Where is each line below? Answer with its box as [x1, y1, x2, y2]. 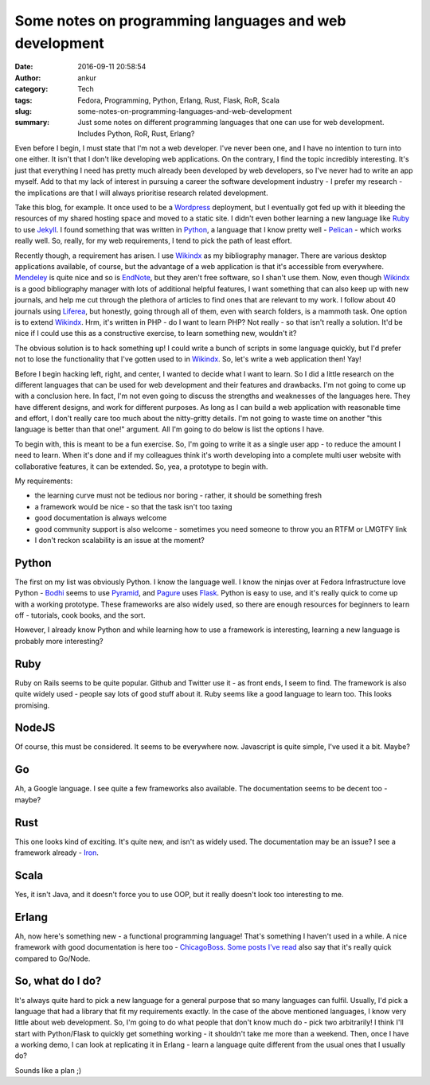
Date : [14, 62, 33, 72]
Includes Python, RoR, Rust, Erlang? [77, 128, 195, 139]
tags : [14, 96, 33, 105]
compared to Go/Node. [14, 954, 91, 963]
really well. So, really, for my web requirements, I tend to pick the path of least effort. [14, 236, 292, 246]
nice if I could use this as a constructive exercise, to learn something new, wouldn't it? [14, 329, 297, 338]
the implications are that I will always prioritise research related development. [14, 188, 268, 197]
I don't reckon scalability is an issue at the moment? [34, 535, 205, 544]
